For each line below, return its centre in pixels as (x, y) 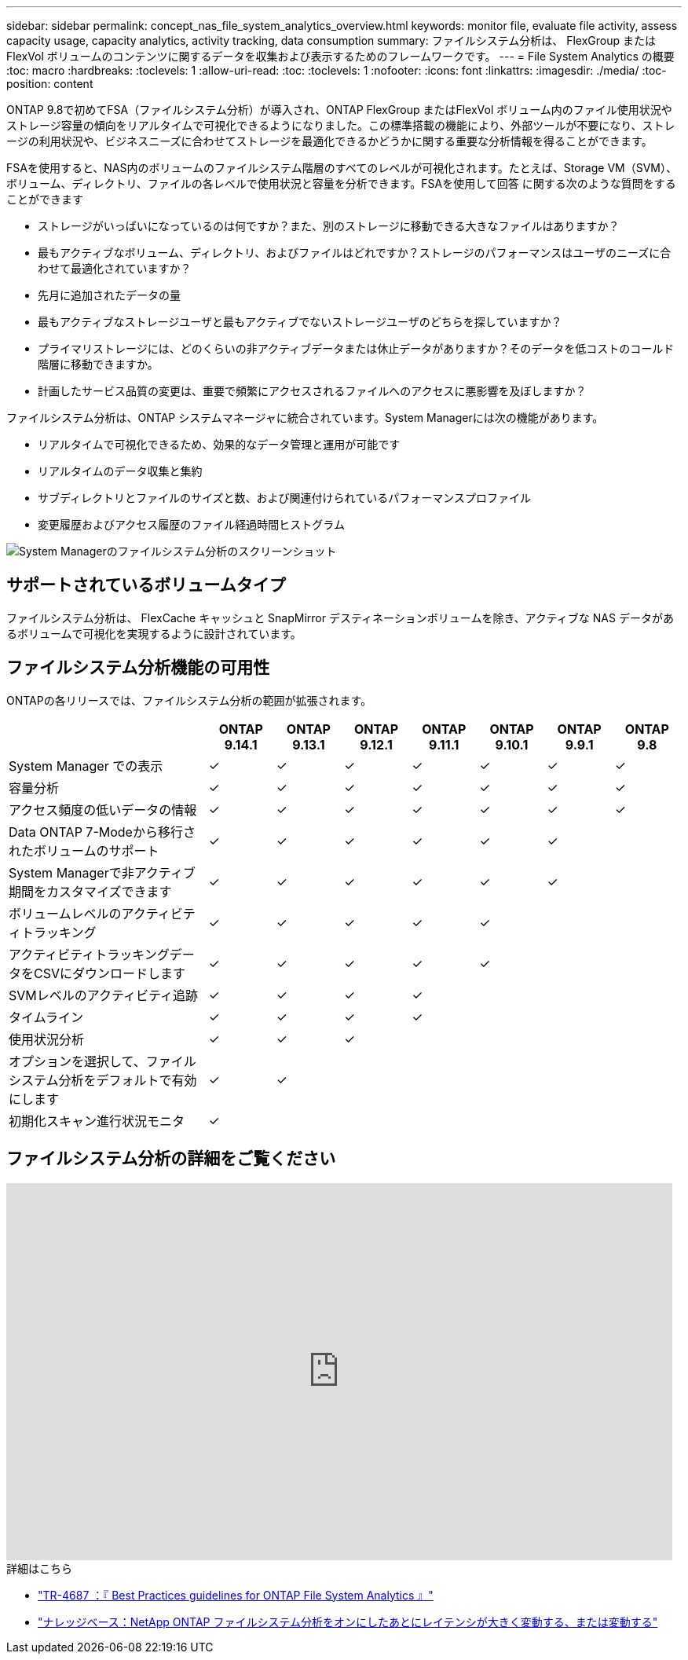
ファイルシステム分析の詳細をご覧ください (171, 1159)
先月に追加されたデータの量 (109, 295)
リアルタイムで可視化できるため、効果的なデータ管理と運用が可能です (219, 444)
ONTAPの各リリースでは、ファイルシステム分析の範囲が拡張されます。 (189, 700)
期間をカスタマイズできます (90, 891)
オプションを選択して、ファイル (102, 1061)
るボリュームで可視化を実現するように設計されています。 (154, 633)
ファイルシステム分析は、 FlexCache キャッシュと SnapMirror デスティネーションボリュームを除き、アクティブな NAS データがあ (340, 617)
